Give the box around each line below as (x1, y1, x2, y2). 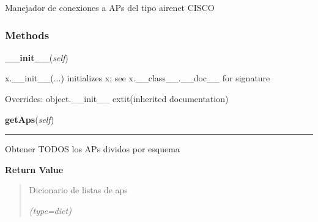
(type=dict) (29, 204, 72, 216)
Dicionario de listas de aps (29, 183, 128, 196)
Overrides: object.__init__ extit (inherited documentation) (5, 92, 229, 105)
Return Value (5, 163, 64, 176)
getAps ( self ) (5, 113, 54, 125)
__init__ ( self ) (5, 51, 68, 64)
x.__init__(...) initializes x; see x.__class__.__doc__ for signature (5, 72, 270, 84)
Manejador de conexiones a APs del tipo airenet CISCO (5, 1, 215, 13)
